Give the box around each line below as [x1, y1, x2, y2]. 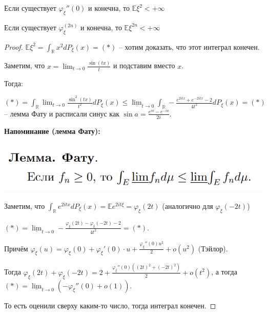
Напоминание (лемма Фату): [4, 126, 100, 136]
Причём [4, 243, 28, 253]
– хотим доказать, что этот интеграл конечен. [118, 41, 260, 52]
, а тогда [211, 266, 237, 277]
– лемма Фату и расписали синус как [4, 108, 119, 119]
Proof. [4, 41, 23, 52]
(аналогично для [162, 200, 213, 211]
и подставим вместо [113, 60, 175, 71]
